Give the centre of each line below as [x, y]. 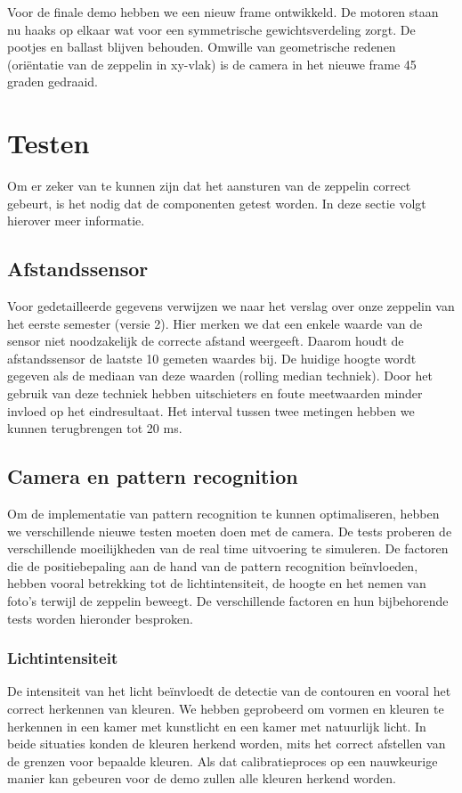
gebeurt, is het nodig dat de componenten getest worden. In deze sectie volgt [217, 203]
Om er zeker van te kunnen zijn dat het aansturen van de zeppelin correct [209, 186]
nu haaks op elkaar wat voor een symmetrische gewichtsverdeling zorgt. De [211, 29]
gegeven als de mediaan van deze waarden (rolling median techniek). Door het [220, 376]
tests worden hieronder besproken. [100, 618]
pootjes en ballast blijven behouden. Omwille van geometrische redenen [202, 47]
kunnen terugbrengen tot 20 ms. [95, 428]
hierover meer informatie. [76, 221]
